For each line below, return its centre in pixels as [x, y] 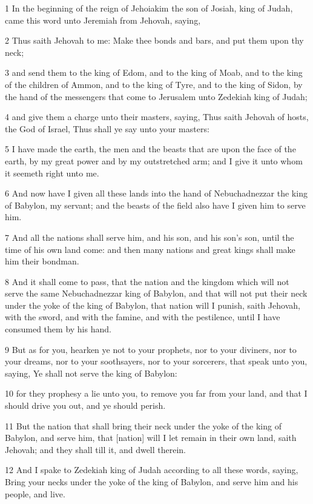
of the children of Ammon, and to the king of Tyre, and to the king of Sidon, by [154, 84]
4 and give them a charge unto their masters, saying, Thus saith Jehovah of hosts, [157, 117]
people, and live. [35, 493]
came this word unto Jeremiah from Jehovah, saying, [103, 20]
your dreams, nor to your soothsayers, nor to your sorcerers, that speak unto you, [156, 361]
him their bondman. [42, 261]
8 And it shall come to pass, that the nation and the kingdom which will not [147, 281]
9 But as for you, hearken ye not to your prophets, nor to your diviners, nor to [151, 349]
